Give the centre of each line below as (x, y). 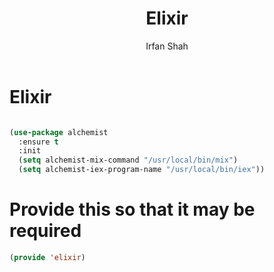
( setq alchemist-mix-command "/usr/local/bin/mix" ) (128, 160)
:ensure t (38, 142)
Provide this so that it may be (132, 209)
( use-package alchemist (59, 132)
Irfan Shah (167, 46)
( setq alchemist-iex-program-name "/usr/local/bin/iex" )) (142, 170)
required (45, 231)
